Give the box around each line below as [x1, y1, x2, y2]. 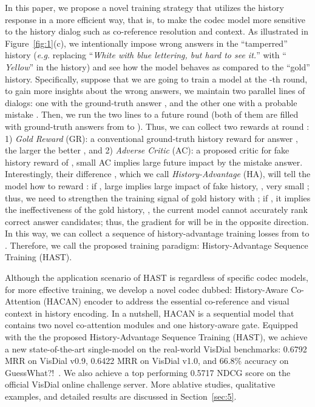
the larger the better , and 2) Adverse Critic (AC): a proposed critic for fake [5, 144, 290, 156]
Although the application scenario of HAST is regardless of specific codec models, [5, 271, 308, 284]
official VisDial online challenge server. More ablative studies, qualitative [5, 378, 276, 391]
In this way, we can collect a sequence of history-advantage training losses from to [5, 227, 310, 240]
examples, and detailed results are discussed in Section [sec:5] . [5, 390, 237, 402]
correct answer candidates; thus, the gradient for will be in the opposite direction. [5, 215, 309, 227]
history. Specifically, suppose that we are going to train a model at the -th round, [5, 72, 308, 85]
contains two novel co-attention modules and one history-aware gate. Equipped [5, 318, 299, 331]
